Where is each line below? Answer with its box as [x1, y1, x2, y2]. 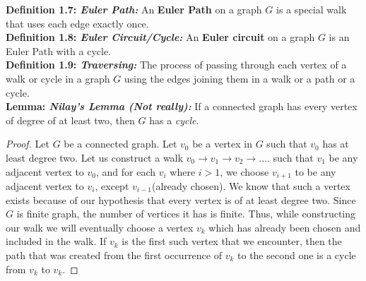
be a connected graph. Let [64, 136, 177, 151]
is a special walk [276, 2, 347, 16]
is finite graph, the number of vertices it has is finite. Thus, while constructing [16, 206, 356, 221]
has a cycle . [149, 112, 199, 127]
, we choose [220, 164, 269, 179]
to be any [295, 164, 336, 179]
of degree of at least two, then [6, 112, 135, 127]
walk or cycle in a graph [6, 71, 110, 85]
